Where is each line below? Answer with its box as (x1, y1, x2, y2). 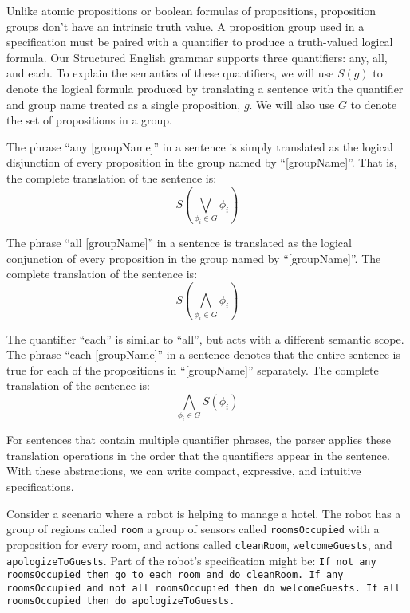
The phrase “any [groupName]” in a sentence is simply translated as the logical (6, 138, 393, 155)
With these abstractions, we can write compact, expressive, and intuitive (6, 462, 361, 479)
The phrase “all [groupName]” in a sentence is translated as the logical (6, 234, 352, 251)
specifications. (6, 478, 74, 494)
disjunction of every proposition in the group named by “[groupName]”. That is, (6, 154, 397, 171)
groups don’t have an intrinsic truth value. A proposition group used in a (6, 18, 365, 34)
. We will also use (249, 96, 335, 112)
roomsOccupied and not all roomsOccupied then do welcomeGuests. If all (6, 582, 400, 594)
